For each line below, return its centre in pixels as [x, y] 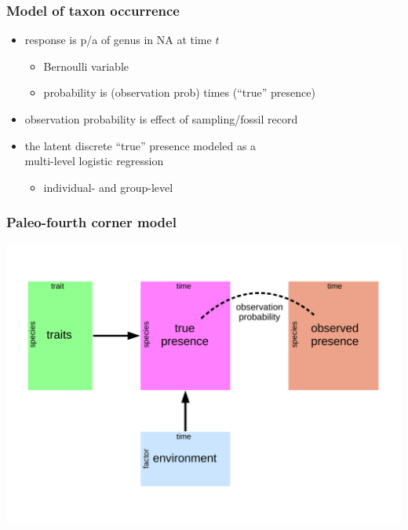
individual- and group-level [108, 187]
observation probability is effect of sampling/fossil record [161, 119]
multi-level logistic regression [94, 161]
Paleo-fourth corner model [91, 222]
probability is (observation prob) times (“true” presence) [179, 92]
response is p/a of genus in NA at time [118, 40]
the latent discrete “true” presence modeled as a [140, 145]
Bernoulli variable [86, 66]
